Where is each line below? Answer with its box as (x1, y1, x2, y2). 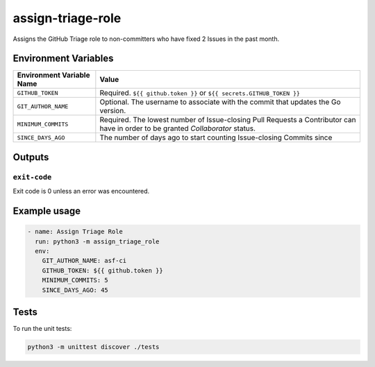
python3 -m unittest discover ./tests (27, 343, 160, 351)
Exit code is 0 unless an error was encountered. (12, 187, 150, 196)
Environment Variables (12, 53, 114, 65)
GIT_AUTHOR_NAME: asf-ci (42, 257, 127, 265)
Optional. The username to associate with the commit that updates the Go (99, 97, 341, 107)
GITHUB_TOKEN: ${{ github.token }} (42, 266, 163, 274)
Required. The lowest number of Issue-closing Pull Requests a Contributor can (99, 115, 357, 125)
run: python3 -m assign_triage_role (35, 237, 160, 246)
